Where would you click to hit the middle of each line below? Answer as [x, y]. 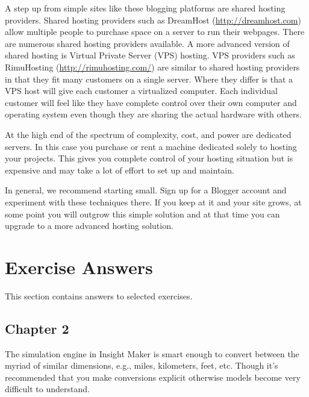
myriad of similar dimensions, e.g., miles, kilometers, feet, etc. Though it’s [142, 365]
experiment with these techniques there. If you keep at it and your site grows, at [153, 202]
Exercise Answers [79, 267]
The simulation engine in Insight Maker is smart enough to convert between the [152, 353]
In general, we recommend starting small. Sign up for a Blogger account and [146, 190]
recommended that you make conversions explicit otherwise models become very [153, 377]
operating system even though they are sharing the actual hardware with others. [153, 114]
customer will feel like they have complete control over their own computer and [151, 102]
